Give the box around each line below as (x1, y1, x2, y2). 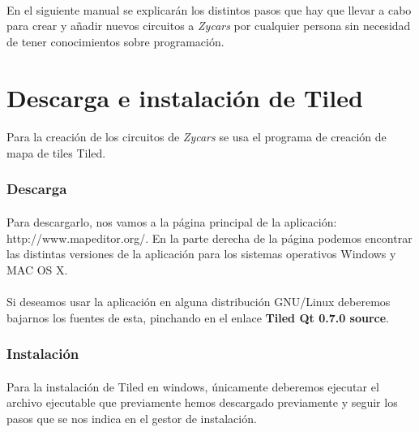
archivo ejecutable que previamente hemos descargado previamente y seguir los (6, 394, 398, 411)
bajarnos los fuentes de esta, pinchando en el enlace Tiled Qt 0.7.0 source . (6, 309, 390, 326)
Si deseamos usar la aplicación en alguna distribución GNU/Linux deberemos (6, 292, 391, 309)
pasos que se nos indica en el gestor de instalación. (6, 409, 257, 426)
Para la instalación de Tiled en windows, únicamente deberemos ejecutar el (6, 378, 379, 395)
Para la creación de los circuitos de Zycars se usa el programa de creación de (6, 128, 387, 145)
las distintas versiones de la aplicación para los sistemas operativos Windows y (6, 245, 396, 262)
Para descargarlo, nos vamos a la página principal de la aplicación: (6, 213, 337, 230)
